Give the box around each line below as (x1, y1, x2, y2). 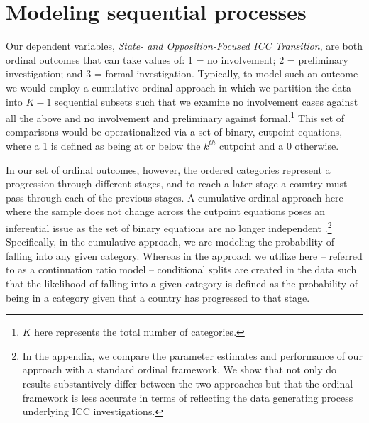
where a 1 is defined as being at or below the (6, 138, 201, 153)
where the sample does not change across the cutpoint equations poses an (6, 204, 326, 219)
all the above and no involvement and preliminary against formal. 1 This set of (6, 109, 345, 125)
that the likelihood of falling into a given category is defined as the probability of (6, 275, 358, 290)
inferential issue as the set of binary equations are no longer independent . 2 (6, 218, 332, 235)
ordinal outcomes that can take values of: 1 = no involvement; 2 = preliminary (6, 52, 348, 67)
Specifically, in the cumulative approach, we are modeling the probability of (6, 234, 334, 249)
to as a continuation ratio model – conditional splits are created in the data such (6, 262, 357, 277)
